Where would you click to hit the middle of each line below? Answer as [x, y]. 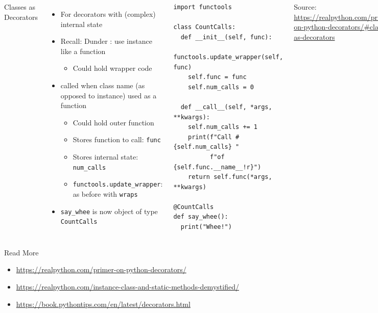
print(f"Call [210, 137]
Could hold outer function [113, 122]
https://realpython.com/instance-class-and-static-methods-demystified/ [127, 287]
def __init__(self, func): [226, 37]
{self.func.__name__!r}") [217, 167]
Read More [21, 252]
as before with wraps [105, 193]
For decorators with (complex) [108, 14]
